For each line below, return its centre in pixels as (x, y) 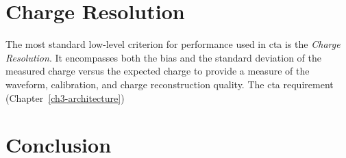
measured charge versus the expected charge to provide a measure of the (158, 71)
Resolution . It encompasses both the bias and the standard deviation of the (163, 57)
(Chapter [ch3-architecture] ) (65, 97)
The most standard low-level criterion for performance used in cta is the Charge (173, 44)
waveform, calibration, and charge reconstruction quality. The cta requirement (170, 84)
